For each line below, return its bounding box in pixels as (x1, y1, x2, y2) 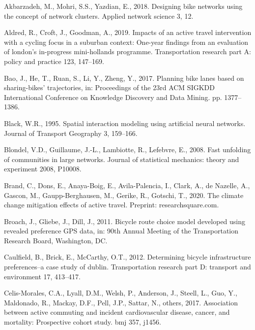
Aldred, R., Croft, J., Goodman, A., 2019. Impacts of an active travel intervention (4, 27, 252, 37)
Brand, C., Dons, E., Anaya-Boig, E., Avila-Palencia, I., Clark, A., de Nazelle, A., (4, 180, 250, 190)
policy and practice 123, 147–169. (4, 56, 104, 66)
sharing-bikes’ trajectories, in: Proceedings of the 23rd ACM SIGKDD (4, 82, 215, 93)
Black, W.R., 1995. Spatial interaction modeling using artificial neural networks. (4, 118, 246, 128)
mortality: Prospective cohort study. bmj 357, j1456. (4, 317, 161, 327)
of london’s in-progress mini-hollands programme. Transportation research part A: (4, 46, 251, 57)
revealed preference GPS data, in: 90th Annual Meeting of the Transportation (4, 226, 239, 236)
